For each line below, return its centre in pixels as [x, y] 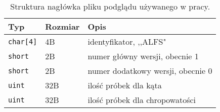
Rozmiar [62, 26]
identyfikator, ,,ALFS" [127, 41]
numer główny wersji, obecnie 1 [143, 56]
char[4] [23, 41]
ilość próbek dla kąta [125, 85]
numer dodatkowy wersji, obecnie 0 [150, 71]
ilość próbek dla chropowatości [142, 100]
